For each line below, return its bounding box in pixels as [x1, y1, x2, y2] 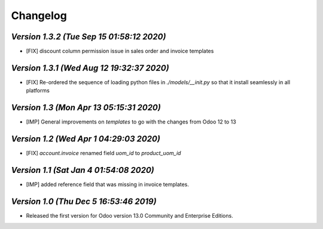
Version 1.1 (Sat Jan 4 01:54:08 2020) [11, 165, 155, 175]
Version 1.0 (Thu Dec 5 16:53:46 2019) [11, 196, 157, 206]
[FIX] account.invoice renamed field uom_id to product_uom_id [26, 150, 181, 157]
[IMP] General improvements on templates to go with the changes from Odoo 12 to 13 [26, 118, 236, 125]
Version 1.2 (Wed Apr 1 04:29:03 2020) [11, 134, 161, 144]
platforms [26, 87, 50, 94]
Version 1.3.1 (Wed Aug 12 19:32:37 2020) [11, 63, 169, 73]
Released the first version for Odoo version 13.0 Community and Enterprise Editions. [26, 212, 233, 219]
